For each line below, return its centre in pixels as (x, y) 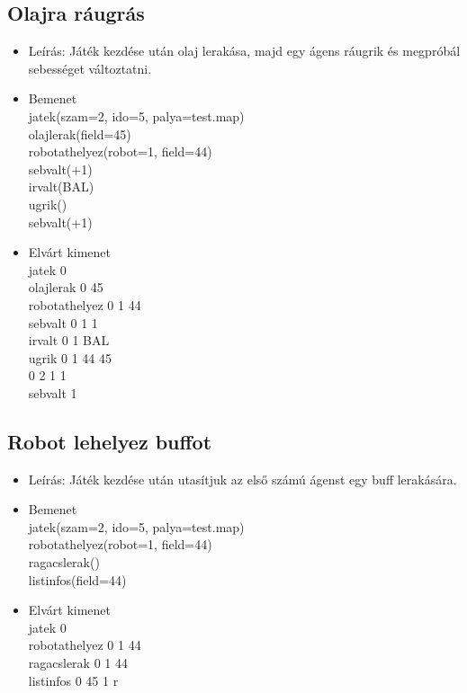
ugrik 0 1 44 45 (70, 357)
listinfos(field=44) (77, 579)
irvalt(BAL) (61, 187)
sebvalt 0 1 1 (63, 322)
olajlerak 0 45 (66, 287)
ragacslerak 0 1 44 (78, 663)
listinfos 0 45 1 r (73, 680)
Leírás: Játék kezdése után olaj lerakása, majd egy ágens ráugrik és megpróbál (244, 51)
